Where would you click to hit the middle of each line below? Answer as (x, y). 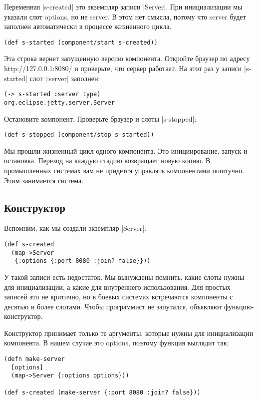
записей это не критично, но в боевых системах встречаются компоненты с (119, 297)
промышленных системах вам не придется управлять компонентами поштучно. (124, 170)
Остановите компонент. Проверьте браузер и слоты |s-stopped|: (100, 118)
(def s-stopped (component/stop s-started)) (79, 135)
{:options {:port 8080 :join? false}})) (83, 261)
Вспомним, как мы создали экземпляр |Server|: (75, 228)
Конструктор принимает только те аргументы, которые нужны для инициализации (129, 333)
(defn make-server (34, 359)
